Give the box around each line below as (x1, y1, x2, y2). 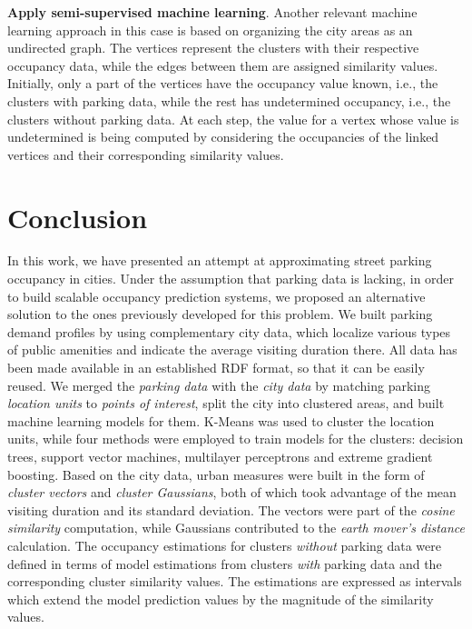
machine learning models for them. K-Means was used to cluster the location (7, 411, 435, 430)
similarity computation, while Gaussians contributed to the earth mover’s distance (7, 518, 465, 537)
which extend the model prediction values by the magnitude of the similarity (7, 589, 434, 608)
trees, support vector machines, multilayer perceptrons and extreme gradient (7, 447, 433, 465)
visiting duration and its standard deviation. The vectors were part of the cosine (7, 500, 455, 519)
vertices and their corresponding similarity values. (7, 145, 284, 164)
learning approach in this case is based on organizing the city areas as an (7, 20, 413, 39)
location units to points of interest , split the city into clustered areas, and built (7, 394, 445, 413)
